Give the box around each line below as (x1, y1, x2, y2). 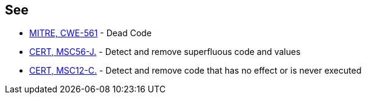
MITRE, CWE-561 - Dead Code (29, 28, 152, 39)
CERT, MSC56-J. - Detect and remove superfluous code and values (29, 46, 301, 57)
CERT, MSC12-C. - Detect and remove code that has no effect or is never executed (29, 65, 362, 76)
